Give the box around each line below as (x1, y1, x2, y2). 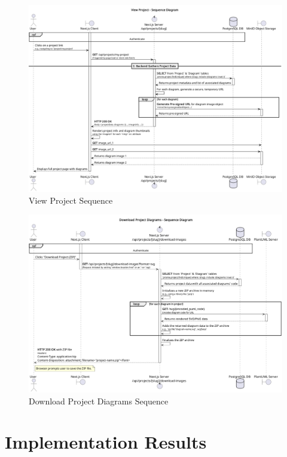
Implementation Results (5, 430, 207, 454)
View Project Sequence (29, 194, 113, 206)
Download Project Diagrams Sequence (29, 394, 169, 407)
